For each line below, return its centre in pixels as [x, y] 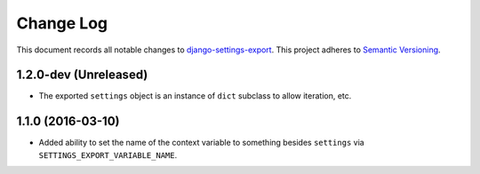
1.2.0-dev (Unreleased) [82, 75]
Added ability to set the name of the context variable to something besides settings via [201, 143]
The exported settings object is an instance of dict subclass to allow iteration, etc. [195, 96]
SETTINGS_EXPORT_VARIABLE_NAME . [108, 154]
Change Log [62, 23]
